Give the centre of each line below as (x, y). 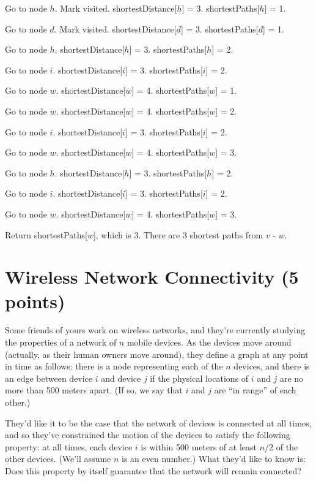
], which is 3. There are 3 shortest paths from (178, 234)
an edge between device (49, 378)
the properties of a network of (61, 342)
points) (35, 301)
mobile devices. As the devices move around (209, 342)
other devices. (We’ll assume (58, 459)
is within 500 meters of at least (199, 446)
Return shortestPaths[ (46, 234)
